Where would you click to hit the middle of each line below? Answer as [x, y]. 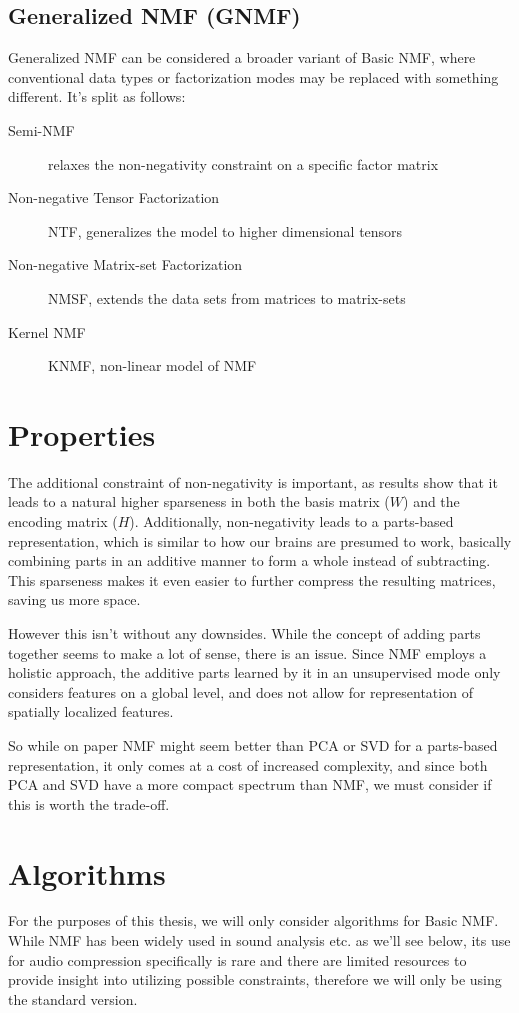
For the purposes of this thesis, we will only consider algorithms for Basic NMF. [253, 920]
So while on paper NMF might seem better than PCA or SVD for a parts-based [253, 744]
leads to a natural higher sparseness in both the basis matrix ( [199, 501]
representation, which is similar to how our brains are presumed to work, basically [260, 540]
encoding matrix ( [63, 521]
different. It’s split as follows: [97, 96]
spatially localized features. [91, 711]
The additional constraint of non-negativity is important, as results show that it [253, 481]
